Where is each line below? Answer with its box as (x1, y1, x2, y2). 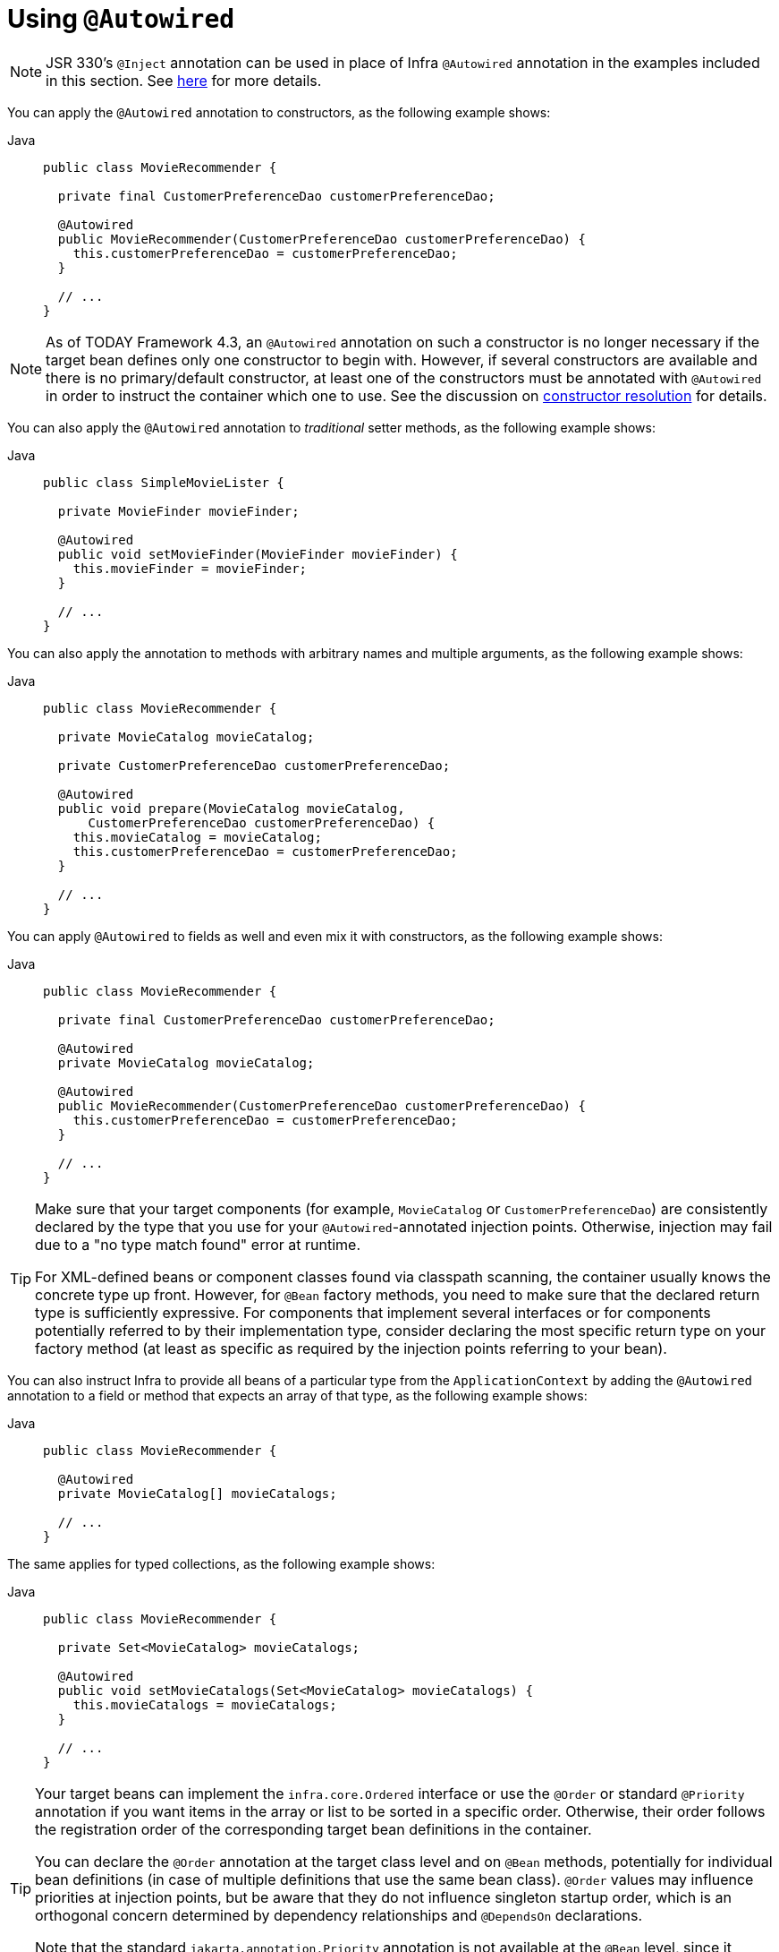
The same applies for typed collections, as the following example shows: (7, 1555, 436, 1571)
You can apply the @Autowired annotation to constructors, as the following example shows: (7, 104, 551, 120)
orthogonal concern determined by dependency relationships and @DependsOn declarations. (35, 1905, 643, 1924)
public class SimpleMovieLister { (43, 475, 284, 490)
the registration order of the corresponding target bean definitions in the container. (35, 1819, 592, 1838)
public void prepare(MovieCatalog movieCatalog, (57, 800, 405, 816)
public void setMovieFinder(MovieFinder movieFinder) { (57, 546, 458, 561)
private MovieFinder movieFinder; (57, 503, 300, 518)
